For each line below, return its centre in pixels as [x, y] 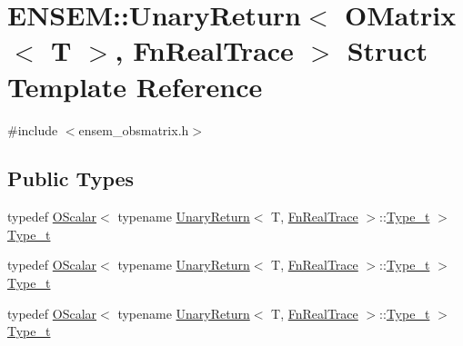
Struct [388, 50]
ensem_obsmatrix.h [134, 129]
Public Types [71, 178]
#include [33, 129]
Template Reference [135, 86]
